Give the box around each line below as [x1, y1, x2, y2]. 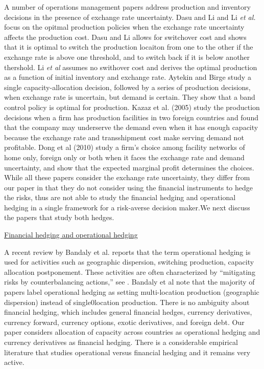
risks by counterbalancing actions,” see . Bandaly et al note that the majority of [4, 276, 255, 287]
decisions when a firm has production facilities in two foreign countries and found [4, 112, 258, 122]
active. [4, 357, 25, 367]
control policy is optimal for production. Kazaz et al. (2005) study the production [4, 101, 260, 112]
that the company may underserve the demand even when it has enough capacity [4, 122, 258, 133]
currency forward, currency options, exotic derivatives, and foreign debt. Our [4, 316, 245, 327]
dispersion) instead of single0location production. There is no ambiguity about [4, 296, 250, 307]
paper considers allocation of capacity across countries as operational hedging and [4, 327, 260, 337]
